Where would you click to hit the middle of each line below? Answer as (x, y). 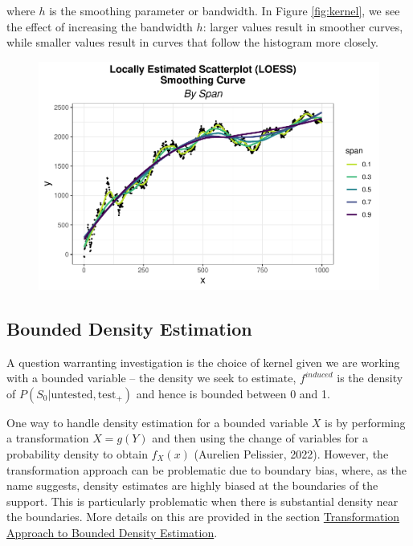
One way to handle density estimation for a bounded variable (157, 422)
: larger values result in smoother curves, (303, 26)
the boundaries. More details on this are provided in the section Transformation (203, 517)
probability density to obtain (77, 453)
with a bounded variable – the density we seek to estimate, (151, 378)
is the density (370, 378)
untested (72, 395)
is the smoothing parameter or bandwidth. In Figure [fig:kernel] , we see (225, 10)
